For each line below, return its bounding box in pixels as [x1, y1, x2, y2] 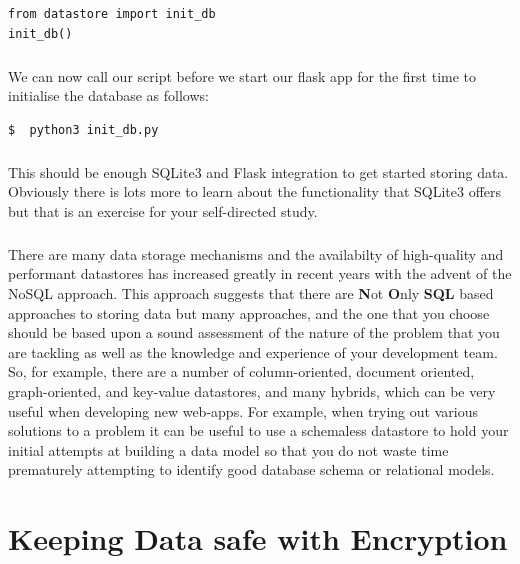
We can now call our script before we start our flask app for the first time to [8, 65, 477, 86]
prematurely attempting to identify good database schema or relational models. [8, 459, 495, 480]
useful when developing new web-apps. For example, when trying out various [8, 400, 478, 421]
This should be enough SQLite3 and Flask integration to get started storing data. [8, 161, 509, 182]
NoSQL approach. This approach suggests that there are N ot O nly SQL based [8, 283, 494, 304]
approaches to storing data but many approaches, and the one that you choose [8, 302, 490, 323]
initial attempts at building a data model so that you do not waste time [8, 439, 449, 460]
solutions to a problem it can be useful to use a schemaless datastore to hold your [8, 420, 509, 441]
